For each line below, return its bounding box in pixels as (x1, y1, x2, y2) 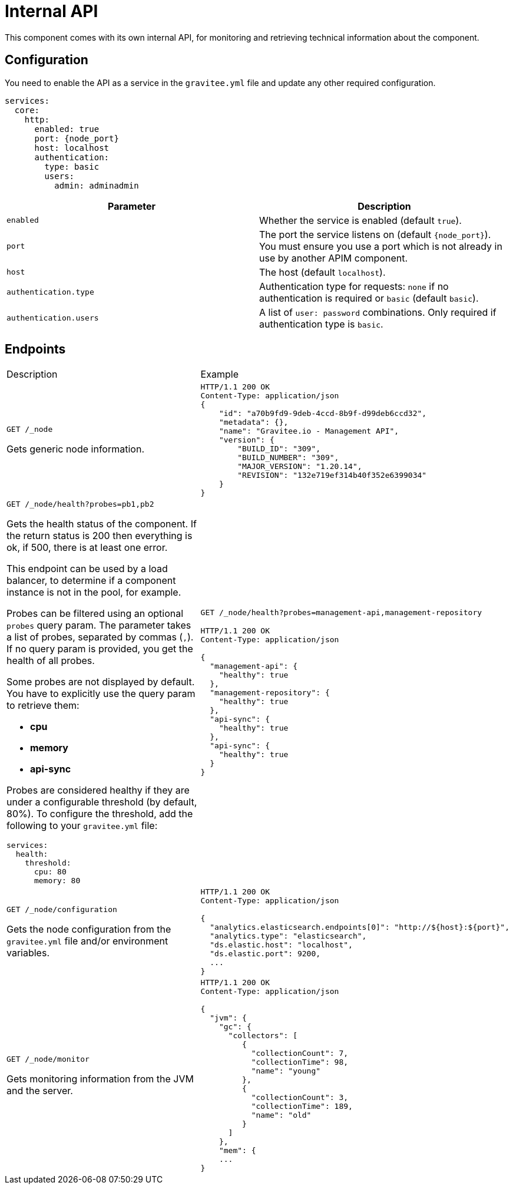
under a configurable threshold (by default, (6, 796, 197, 808)
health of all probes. (6, 655, 95, 667)
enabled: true (34, 124, 100, 134)
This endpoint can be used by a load (6, 563, 168, 575)
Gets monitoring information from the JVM (6, 1072, 194, 1085)
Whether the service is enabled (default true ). (259, 214, 462, 226)
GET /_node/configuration (6, 904, 117, 914)
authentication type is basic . (259, 318, 383, 330)
